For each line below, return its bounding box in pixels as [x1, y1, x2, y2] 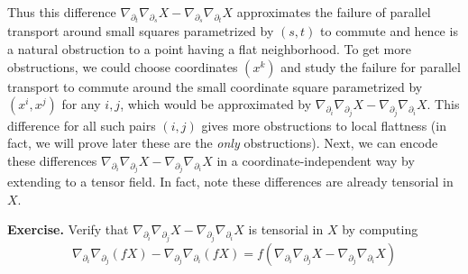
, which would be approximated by [120, 95, 312, 114]
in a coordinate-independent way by [216, 151, 415, 169]
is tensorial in [248, 220, 324, 239]
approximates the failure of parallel [236, 3, 431, 21]
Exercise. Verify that [7, 220, 129, 239]
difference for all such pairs [7, 115, 156, 134]
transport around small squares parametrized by [7, 22, 274, 41]
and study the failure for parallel [280, 57, 461, 76]
